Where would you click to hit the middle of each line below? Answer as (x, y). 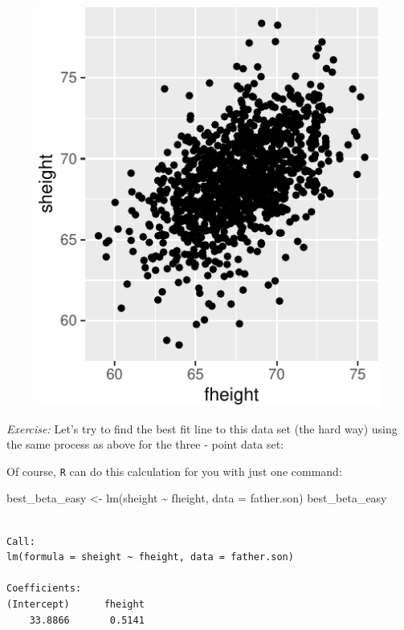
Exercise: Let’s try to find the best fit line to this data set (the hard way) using (202, 428)
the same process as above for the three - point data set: (145, 444)
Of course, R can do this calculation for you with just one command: (174, 471)
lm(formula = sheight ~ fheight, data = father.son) (150, 557)
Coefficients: (44, 589)
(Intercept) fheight (75, 604)
